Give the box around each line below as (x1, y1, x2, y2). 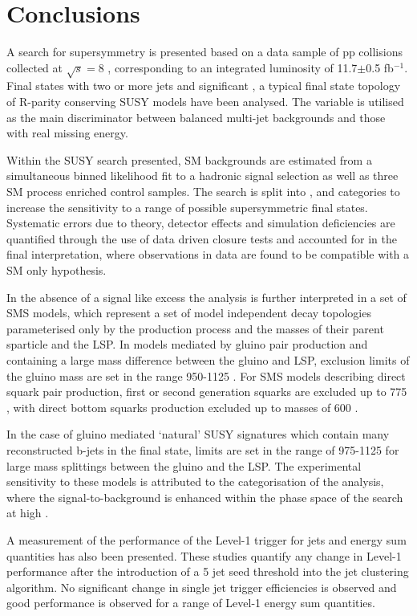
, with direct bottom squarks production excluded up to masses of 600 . (6, 398, 358, 415)
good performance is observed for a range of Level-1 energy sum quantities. (6, 594, 375, 611)
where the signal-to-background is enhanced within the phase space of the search (6, 488, 403, 505)
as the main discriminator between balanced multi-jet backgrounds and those (6, 108, 386, 125)
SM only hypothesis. (6, 262, 107, 279)
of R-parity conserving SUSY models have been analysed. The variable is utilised (6, 93, 404, 110)
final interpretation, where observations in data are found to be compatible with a (6, 246, 410, 263)
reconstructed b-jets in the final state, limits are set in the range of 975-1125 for (6, 441, 399, 458)
